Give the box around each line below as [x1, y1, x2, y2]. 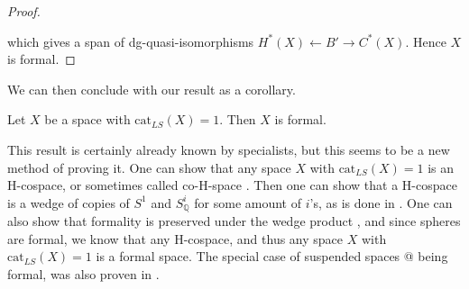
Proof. [7, 2, 41, 20]
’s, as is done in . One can [309, 193, 453, 212]
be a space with [44, 110, 131, 129]
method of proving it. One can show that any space [7, 158, 291, 176]
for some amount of [194, 193, 302, 212]
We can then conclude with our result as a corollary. [7, 79, 296, 98]
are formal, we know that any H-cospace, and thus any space [7, 229, 344, 248]
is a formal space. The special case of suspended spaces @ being [96, 247, 448, 266]
